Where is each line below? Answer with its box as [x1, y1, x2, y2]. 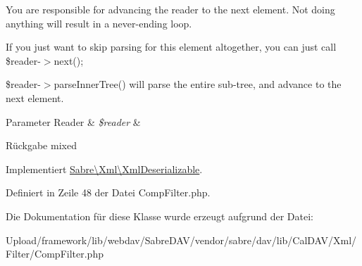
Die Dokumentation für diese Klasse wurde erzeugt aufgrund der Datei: [6, 208, 313, 223]
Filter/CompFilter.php [6, 246, 104, 261]
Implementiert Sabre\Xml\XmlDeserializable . [6, 161, 203, 176]
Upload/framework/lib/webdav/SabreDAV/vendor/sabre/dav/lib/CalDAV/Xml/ [6, 232, 357, 247]
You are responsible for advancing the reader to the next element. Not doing [6, 2, 335, 16]
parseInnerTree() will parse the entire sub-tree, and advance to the [54, 77, 342, 91]
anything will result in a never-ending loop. [6, 15, 192, 30]
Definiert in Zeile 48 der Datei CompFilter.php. [6, 185, 211, 200]
